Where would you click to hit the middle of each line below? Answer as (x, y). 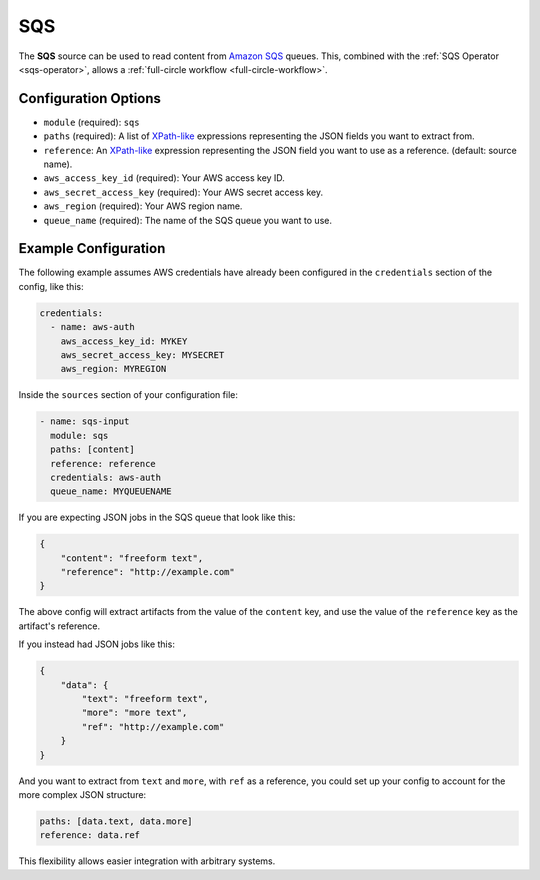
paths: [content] (92, 449)
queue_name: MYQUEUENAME (111, 491)
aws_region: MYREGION (113, 369)
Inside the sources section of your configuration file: (128, 395)
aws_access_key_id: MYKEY (124, 341)
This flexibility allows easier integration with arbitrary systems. (147, 861)
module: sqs (79, 435)
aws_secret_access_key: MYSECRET (142, 355)
